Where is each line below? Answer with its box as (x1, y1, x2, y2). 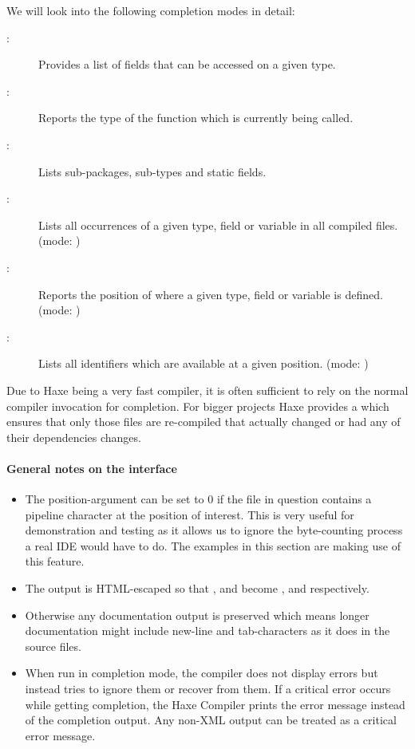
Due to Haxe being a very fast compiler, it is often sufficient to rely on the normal (6, 381, 409, 398)
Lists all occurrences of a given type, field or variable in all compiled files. (38, 216, 398, 233)
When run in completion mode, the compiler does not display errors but (25, 664, 378, 681)
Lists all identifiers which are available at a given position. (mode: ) (38, 355, 369, 372)
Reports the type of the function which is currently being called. (38, 109, 354, 126)
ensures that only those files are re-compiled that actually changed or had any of (6, 413, 401, 430)
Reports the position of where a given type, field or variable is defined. (38, 286, 383, 302)
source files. (25, 637, 81, 654)
